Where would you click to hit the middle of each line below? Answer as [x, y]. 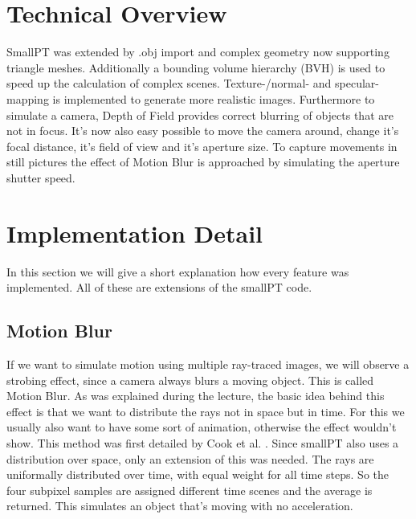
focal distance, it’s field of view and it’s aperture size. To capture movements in [202, 146]
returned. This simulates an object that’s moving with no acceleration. [180, 506]
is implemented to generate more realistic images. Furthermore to [214, 98]
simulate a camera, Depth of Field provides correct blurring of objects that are [200, 114]
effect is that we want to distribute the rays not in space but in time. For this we [206, 411]
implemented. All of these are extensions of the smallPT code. [159, 287]
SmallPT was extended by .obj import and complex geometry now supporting [198, 52]
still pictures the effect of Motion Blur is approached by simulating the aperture [203, 162]
